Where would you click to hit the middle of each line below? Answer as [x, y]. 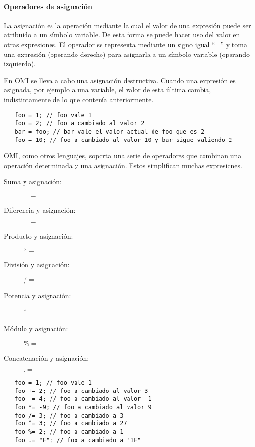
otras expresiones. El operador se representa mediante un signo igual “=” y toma [126, 44]
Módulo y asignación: [36, 328]
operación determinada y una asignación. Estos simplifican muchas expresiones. [123, 165]
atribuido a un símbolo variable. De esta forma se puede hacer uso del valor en [122, 35]
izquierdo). [20, 64]
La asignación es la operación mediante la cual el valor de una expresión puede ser [127, 25]
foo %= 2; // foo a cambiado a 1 [69, 432]
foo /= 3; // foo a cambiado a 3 [69, 415]
